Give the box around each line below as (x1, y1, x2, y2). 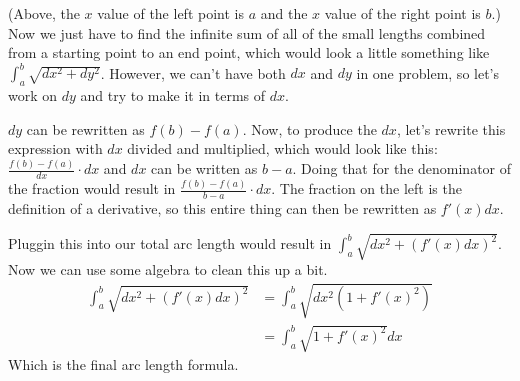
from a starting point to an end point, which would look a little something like (8, 42, 490, 63)
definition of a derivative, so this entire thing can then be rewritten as (8, 198, 437, 219)
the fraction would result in (8, 178, 176, 199)
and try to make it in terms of (80, 85, 266, 106)
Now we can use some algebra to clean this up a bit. (8, 259, 328, 280)
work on (8, 85, 58, 106)
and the (260, 3, 308, 23)
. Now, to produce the (242, 118, 377, 139)
